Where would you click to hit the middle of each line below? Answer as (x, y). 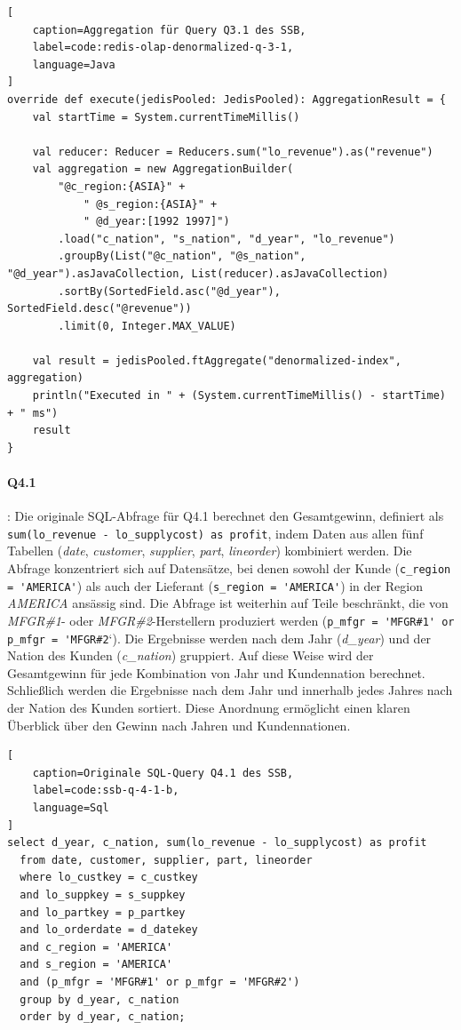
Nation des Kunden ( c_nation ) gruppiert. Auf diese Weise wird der (191, 655)
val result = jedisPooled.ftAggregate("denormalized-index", (217, 360)
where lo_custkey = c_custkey (109, 878)
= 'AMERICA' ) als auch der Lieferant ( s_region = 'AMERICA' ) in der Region (215, 585)
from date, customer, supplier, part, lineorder (166, 860)
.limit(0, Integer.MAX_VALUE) (147, 326)
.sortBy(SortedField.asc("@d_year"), (169, 291)
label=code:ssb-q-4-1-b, (106, 790)
